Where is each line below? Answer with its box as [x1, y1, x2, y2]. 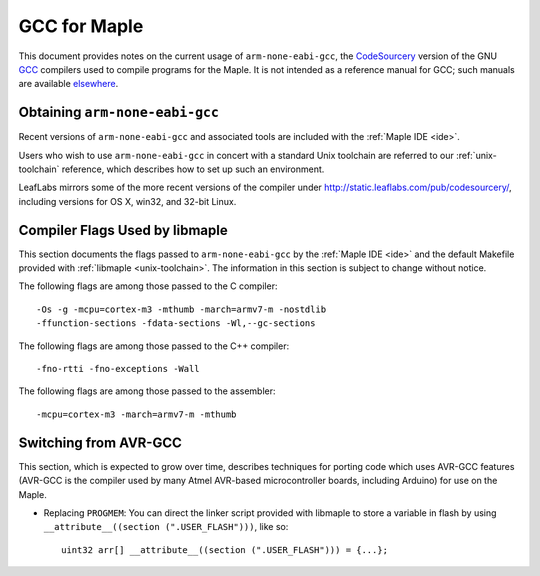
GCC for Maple [18, 15, 144, 37]
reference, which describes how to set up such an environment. [61, 163, 325, 175]
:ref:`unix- [455, 149, 497, 161]
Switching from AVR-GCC [18, 434, 182, 451]
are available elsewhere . [18, 78, 119, 90]
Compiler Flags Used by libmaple [18, 221, 229, 239]
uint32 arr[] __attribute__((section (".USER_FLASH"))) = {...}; [61, 544, 389, 555]
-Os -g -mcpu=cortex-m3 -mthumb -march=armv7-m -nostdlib [36, 303, 327, 315]
